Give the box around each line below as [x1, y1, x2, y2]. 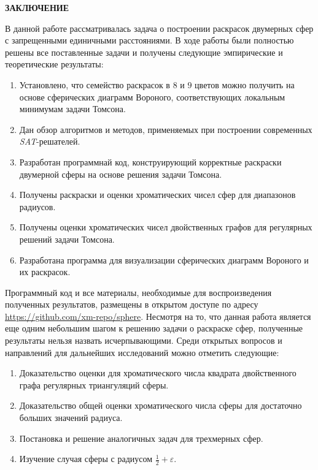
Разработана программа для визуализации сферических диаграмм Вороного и [19, 253, 309, 266]
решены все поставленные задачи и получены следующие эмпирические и [5, 45, 283, 58]
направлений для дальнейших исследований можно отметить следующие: [5, 346, 279, 358]
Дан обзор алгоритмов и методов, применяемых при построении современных [19, 123, 312, 135]
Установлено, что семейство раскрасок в [19, 78, 170, 91]
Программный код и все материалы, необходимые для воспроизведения [5, 286, 272, 298]
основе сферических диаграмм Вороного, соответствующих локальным [19, 90, 285, 103]
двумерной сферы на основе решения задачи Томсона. [19, 167, 222, 180]
